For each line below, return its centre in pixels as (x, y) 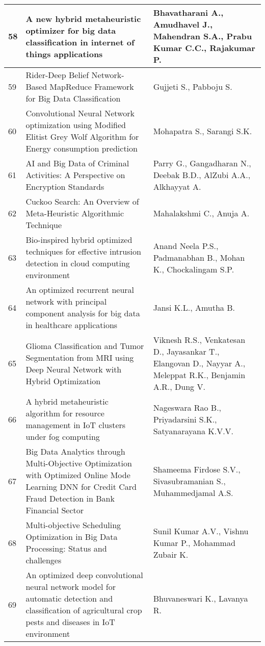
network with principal (66, 301)
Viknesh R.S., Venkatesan (199, 340)
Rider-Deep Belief (57, 75)
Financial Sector (55, 510)
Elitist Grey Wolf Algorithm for (82, 136)
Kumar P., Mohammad (194, 542)
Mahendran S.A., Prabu (203, 36)
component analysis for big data (83, 313)
